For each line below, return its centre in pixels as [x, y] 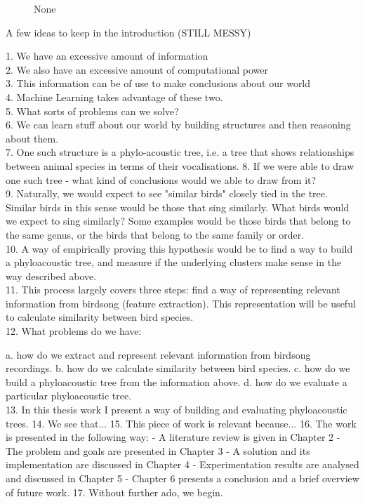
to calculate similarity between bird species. [100, 317]
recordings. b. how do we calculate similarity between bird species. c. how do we [178, 368]
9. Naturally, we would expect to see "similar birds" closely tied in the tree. [167, 193]
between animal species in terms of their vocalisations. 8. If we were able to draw [180, 165]
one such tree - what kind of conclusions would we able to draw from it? [161, 179]
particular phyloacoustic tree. [69, 396]
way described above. [51, 276]
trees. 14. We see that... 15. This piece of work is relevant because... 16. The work [181, 423]
